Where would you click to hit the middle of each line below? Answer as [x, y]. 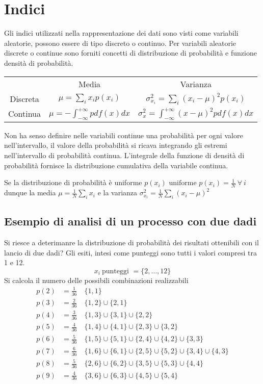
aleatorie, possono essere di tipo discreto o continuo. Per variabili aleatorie [120, 43]
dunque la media [30, 193]
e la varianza [117, 193]
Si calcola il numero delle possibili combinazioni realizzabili [96, 280]
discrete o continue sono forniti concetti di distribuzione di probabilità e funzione [130, 53]
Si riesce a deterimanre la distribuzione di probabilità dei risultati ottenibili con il [131, 242]
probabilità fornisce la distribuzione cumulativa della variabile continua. [116, 165]
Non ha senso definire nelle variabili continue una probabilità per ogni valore [124, 135]
